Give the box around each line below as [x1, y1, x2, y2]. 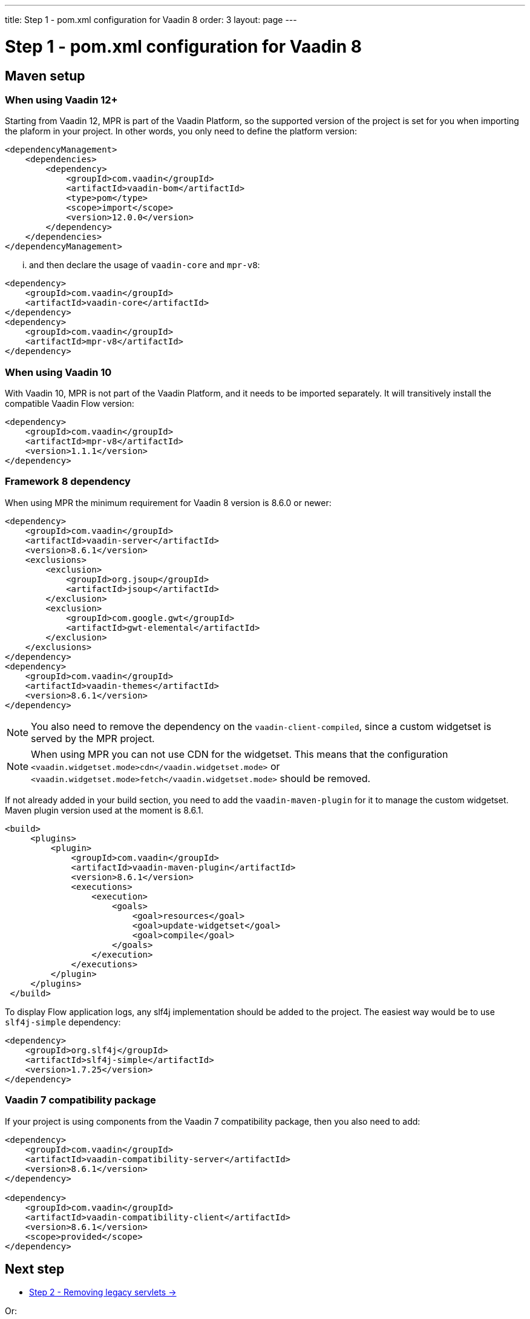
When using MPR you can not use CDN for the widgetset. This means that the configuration [31, 748, 448, 760]
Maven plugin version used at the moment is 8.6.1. [5, 804, 204, 815]
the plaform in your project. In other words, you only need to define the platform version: [5, 126, 358, 137]
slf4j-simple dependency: [5, 1016, 121, 1027]
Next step [5, 1261, 65, 1277]
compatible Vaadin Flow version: [5, 398, 134, 409]
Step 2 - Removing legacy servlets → [29, 1287, 177, 1298]
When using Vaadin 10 [5, 366, 112, 378]
